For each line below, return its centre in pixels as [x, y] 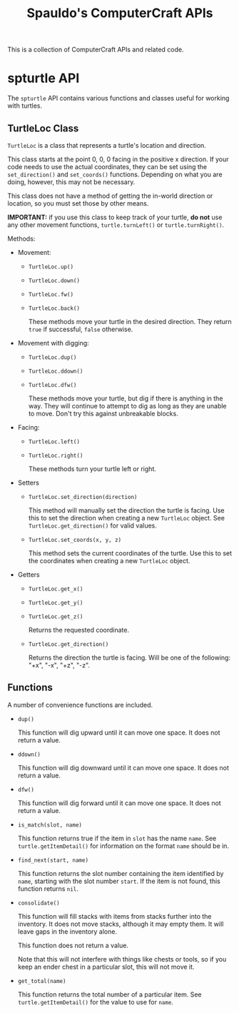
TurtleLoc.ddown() [56, 371]
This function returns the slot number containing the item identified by [121, 873]
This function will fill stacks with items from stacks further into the [115, 916]
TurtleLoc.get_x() [56, 589]
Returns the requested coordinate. [79, 630]
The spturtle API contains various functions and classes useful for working [118, 99]
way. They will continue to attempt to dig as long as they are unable [127, 405]
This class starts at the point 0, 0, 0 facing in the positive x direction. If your [118, 159]
